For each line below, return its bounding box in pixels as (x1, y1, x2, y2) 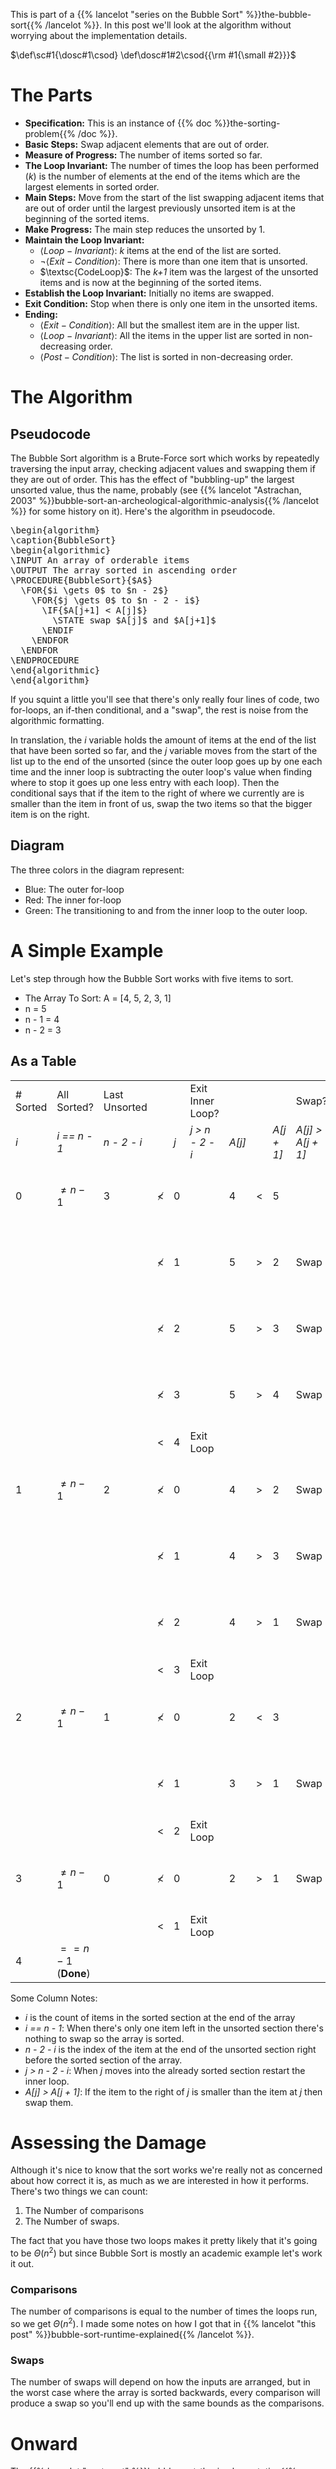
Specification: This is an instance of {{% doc (24, 117, 212, 129)
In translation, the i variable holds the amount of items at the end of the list (10, 734, 317, 746)
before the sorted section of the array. (24, 2054, 183, 2066)
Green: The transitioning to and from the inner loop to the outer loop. (24, 904, 308, 916)
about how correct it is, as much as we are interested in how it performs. (10, 2175, 309, 2187)
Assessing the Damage (10, 2131, 207, 2154)
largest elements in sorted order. (24, 180, 160, 193)
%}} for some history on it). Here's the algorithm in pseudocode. (10, 505, 276, 517)
